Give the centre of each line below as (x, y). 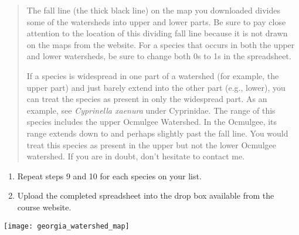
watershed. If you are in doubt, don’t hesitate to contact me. (136, 156)
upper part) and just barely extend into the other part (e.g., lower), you (156, 87)
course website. (44, 207)
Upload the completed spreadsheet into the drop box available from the (146, 195)
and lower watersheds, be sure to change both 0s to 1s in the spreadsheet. (159, 56)
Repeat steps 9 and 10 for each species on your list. (109, 176)
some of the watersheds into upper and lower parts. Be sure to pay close (156, 21)
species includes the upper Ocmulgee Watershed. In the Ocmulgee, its (152, 122)
